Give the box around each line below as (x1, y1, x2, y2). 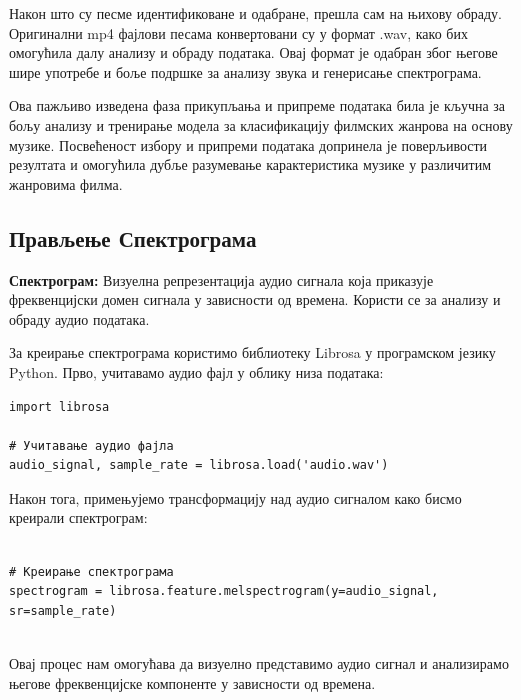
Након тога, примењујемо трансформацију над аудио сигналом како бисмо (9, 487, 462, 508)
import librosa (9, 399, 110, 414)
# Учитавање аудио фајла (9, 438, 174, 453)
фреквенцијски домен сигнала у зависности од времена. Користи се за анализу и (9, 289, 501, 310)
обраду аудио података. (9, 308, 150, 329)
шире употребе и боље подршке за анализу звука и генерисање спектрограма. (9, 61, 482, 82)
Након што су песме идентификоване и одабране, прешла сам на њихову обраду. (9, 3, 502, 23)
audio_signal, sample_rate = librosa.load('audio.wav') (9, 458, 389, 473)
